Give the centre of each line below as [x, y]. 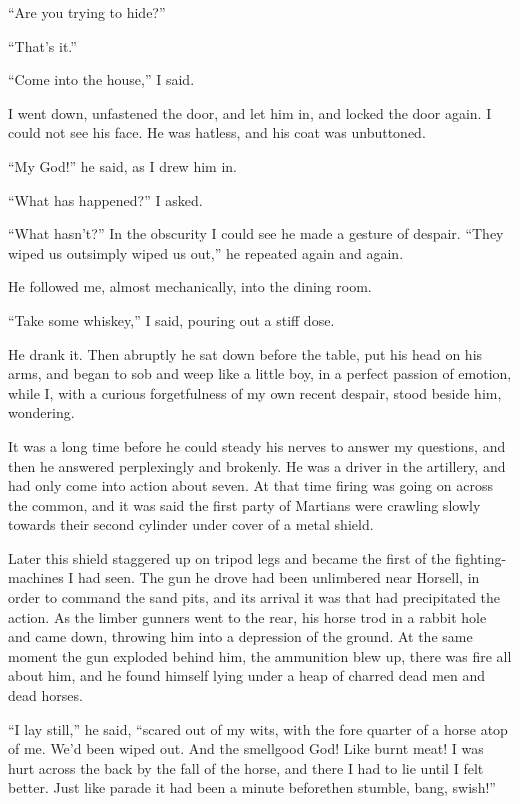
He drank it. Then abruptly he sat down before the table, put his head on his [245, 353]
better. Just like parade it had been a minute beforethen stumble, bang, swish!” [252, 787]
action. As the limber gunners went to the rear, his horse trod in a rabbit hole [247, 616]
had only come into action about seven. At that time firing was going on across [250, 485]
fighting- [481, 557]
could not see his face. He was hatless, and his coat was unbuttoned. [217, 132]
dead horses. [45, 695]
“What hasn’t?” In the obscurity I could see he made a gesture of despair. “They [256, 233]
